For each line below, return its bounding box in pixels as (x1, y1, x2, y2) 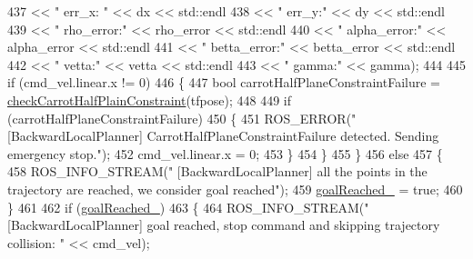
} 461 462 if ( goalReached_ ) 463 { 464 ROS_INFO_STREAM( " (7, 197, 369, 216)
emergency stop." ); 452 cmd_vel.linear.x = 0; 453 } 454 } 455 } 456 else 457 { (7, 144, 443, 163)
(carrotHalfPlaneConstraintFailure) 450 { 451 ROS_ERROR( (7, 108, 352, 127)
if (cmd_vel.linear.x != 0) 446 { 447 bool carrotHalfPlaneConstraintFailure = (7, 73, 440, 92)
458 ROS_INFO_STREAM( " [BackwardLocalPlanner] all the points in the (7, 162, 428, 181)
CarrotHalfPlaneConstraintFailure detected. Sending (146, 126, 439, 145)
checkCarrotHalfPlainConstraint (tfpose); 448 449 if (7, 90, 292, 109)
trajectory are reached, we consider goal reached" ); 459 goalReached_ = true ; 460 (7, 179, 463, 198)
